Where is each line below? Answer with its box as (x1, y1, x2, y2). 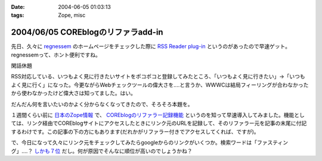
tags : (11, 12, 24, 19)
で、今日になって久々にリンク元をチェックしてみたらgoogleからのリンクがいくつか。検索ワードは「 (11, 139, 258, 146)
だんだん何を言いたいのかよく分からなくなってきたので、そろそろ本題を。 (11, 100, 193, 108)
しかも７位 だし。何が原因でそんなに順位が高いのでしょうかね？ (34, 147, 193, 154)
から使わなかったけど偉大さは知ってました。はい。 (11, 90, 137, 97)
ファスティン (256, 139, 289, 146)
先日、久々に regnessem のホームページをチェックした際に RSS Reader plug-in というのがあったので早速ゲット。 (11, 43, 290, 50)
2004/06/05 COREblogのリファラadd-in (11, 27, 163, 37)
